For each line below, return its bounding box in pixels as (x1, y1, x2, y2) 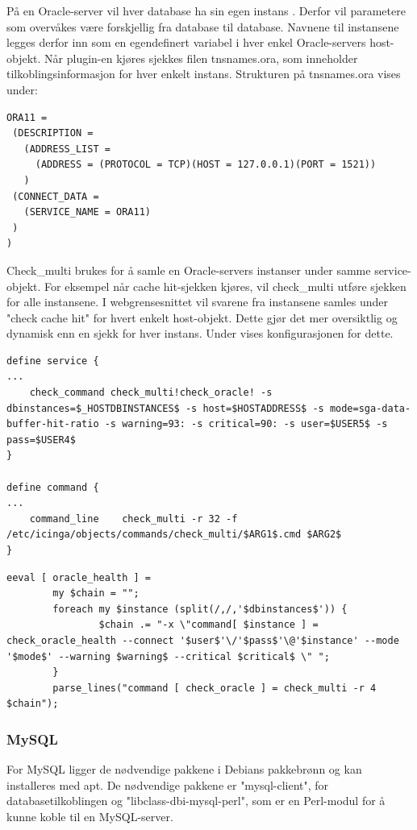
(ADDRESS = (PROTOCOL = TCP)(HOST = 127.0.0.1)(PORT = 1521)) (35, 159, 377, 171)
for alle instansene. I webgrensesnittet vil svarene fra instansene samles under (6, 293, 388, 310)
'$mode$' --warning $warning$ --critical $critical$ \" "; (6, 650, 330, 662)
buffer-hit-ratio (6, 418, 99, 430)
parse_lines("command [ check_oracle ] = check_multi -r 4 (52, 682, 377, 694)
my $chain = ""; (52, 587, 140, 600)
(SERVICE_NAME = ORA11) (23, 206, 151, 218)
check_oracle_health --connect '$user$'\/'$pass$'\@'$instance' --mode (6, 634, 399, 646)
